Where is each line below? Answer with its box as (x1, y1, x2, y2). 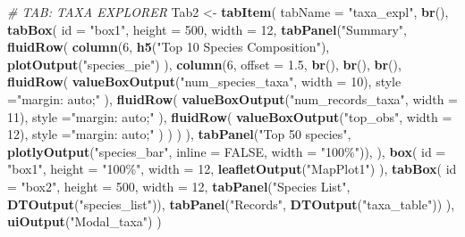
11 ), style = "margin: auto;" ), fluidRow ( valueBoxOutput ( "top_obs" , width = (7, 107, 452, 126)
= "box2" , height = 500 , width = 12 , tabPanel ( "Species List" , (7, 176, 351, 195)
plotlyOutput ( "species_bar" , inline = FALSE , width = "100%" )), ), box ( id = (7, 142, 446, 160)
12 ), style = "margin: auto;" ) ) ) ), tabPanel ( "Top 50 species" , (7, 125, 351, 143)
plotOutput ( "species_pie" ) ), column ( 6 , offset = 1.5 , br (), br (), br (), (7, 54, 402, 73)
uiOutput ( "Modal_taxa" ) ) (7, 212, 162, 231)
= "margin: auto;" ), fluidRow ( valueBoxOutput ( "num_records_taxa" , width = (7, 89, 458, 108)
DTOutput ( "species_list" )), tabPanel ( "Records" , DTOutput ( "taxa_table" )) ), (7, 194, 455, 213)
